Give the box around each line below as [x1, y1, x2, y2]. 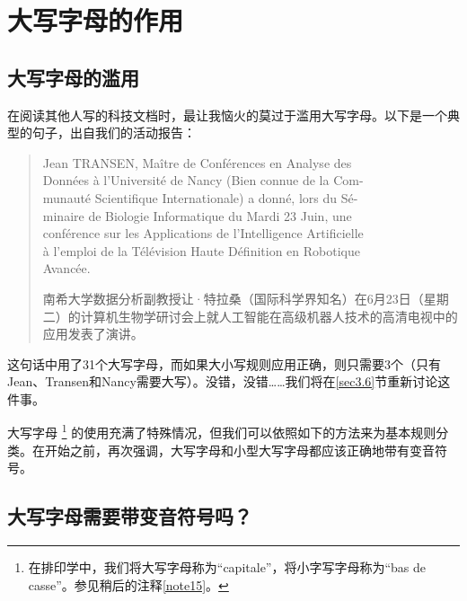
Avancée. [42, 259, 91, 278]
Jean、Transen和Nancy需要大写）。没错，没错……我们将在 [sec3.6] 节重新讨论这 [7, 372, 451, 391]
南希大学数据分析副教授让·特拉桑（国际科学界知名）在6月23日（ [42, 288, 424, 307]
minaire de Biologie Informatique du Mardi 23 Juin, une [42, 206, 352, 225]
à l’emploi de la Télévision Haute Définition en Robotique [42, 241, 360, 260]
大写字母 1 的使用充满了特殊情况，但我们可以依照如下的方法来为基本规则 [7, 420, 436, 442]
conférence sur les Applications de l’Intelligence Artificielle [42, 224, 364, 243]
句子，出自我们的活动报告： [31, 123, 196, 142]
